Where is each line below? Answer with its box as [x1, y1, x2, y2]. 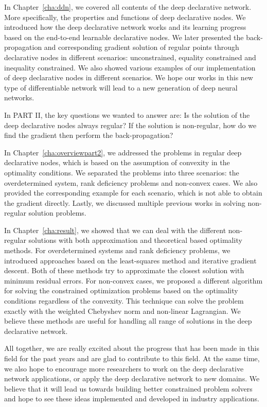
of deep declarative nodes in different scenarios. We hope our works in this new [4, 72, 253, 83]
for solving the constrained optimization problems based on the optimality [4, 285, 238, 296]
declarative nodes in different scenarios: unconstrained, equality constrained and [4, 51, 256, 62]
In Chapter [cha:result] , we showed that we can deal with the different [4, 224, 226, 235]
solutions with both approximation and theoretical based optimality [28, 235, 242, 245]
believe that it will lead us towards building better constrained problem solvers [4, 383, 253, 394]
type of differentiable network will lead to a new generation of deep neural [4, 82, 238, 93]
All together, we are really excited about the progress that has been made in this [4, 343, 259, 353]
